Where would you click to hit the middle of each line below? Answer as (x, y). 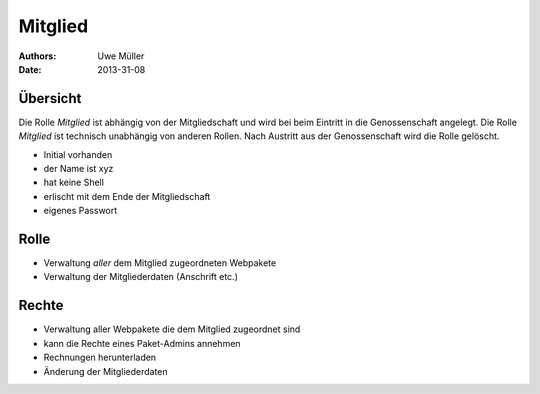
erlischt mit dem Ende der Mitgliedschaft (127, 196)
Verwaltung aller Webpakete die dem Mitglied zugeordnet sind (172, 329)
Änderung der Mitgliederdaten (106, 371)
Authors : (37, 56)
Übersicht (50, 98)
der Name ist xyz (78, 169)
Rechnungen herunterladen (100, 357)
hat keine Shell (74, 182)
